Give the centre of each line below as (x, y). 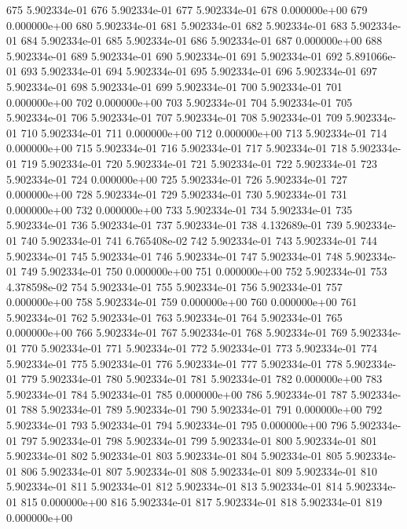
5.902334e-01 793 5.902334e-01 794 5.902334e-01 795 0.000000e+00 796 (177, 425)
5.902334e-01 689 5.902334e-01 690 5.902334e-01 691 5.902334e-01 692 (174, 55)
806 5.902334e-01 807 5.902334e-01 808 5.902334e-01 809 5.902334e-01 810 (199, 471)
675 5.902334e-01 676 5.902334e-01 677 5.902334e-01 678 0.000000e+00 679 (187, 9)
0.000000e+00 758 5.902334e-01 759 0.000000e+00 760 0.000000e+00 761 (182, 302)
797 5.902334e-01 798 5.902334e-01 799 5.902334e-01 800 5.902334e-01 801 (199, 440)
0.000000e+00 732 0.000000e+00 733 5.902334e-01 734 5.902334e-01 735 (180, 209)
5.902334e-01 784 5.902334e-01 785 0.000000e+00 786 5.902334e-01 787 (177, 394)
